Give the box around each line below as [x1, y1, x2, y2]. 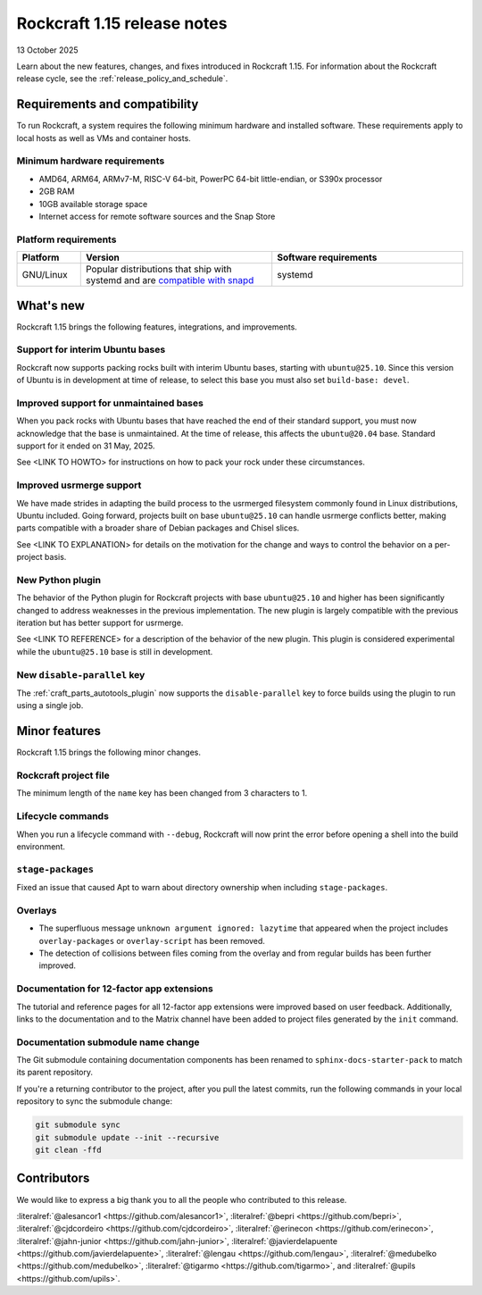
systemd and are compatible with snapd [85, 274, 254, 287]
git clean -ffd [35, 1145, 102, 1156]
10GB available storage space [38, 198, 148, 209]
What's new [16, 297, 85, 313]
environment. [16, 840, 66, 852]
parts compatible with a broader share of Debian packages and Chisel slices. [16, 522, 300, 533]
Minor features [16, 723, 102, 739]
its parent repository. [16, 1067, 94, 1078]
